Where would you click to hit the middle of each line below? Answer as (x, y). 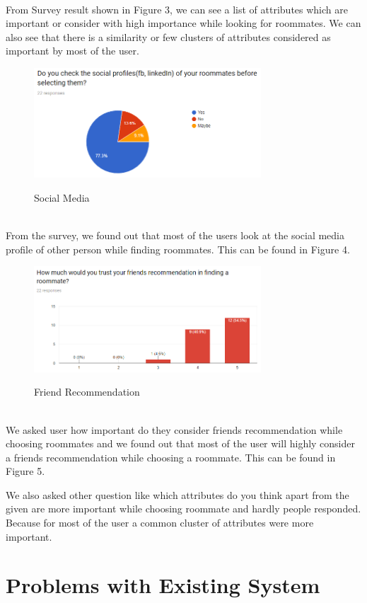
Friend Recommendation (87, 392)
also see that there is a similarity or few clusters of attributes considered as (168, 36)
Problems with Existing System (163, 585)
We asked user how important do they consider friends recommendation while (174, 429)
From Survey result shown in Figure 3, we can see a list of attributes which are (177, 9)
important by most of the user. (72, 51)
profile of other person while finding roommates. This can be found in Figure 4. (178, 249)
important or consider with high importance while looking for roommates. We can (183, 23)
